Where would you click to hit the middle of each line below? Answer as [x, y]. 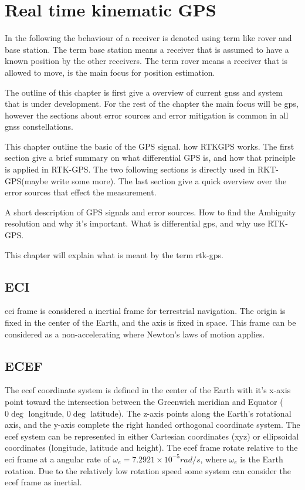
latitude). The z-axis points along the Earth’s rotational [191, 413]
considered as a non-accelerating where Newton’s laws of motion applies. [135, 334]
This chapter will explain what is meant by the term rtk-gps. [114, 254]
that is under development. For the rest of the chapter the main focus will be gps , [152, 104]
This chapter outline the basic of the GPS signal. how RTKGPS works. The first [150, 146]
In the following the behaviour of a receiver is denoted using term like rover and [148, 38]
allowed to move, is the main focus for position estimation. [110, 72]
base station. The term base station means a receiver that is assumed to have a [147, 49]
